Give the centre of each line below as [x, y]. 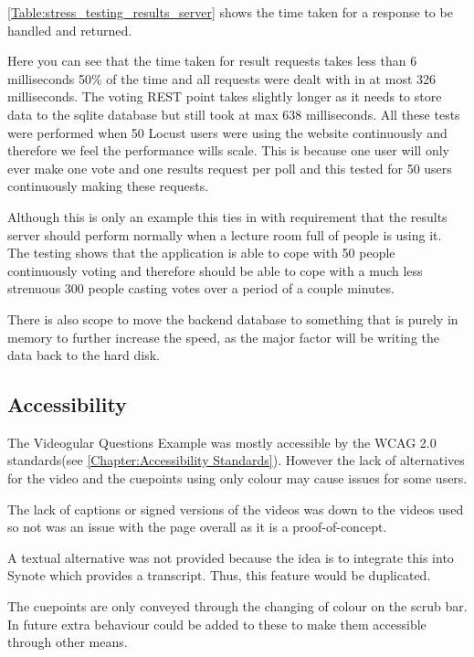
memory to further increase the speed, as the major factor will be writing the [223, 337]
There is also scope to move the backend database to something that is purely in [233, 318]
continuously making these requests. [108, 186]
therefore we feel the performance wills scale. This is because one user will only [228, 150]
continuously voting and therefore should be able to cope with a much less [215, 270]
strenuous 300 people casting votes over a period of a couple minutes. [201, 288]
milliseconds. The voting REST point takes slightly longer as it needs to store [225, 96]
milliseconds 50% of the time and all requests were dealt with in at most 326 [222, 78]
